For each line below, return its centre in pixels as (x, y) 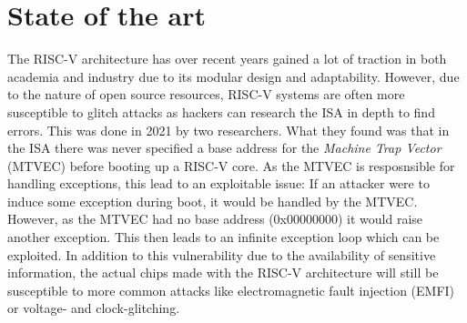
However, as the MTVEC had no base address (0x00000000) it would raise (215, 219)
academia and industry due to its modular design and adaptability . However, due (233, 76)
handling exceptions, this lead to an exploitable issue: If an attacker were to (218, 183)
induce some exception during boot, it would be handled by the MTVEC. (213, 201)
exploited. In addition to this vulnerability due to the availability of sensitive (222, 254)
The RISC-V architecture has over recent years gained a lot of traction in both (227, 59)
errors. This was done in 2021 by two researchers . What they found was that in (228, 130)
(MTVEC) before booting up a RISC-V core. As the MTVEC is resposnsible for (231, 165)
